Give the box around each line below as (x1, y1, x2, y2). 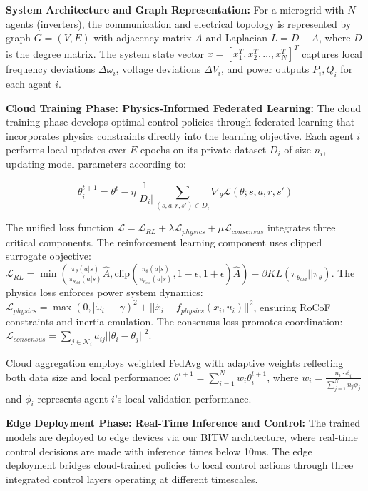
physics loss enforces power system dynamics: (6, 285, 203, 300)
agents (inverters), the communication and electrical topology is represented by (6, 16, 352, 31)
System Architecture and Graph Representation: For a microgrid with (6, 2, 344, 16)
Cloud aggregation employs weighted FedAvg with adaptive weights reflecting (6, 355, 344, 370)
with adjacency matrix (93, 30, 192, 45)
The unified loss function (6, 220, 114, 235)
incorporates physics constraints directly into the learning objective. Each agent (6, 128, 354, 143)
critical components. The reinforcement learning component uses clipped (6, 234, 322, 249)
